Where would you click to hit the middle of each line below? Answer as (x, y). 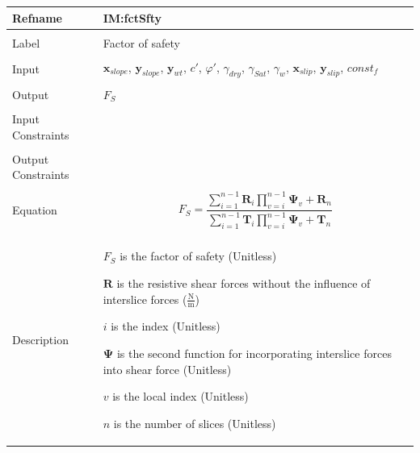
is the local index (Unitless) (181, 396)
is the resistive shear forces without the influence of (244, 283)
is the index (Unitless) (166, 326)
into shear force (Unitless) (167, 369)
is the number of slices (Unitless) (195, 423)
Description (40, 340)
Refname (37, 17)
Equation (35, 209)
